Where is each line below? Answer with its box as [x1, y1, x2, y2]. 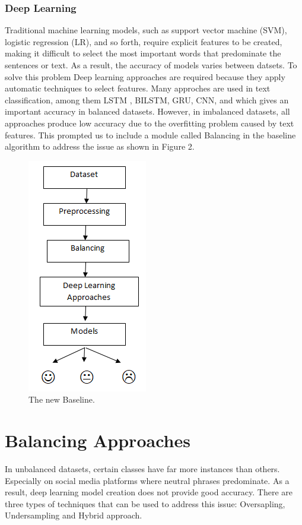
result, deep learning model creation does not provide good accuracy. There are [5, 486, 293, 498]
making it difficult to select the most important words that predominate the [5, 47, 281, 59]
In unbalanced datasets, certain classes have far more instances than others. [5, 463, 280, 475]
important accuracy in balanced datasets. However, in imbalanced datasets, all [5, 105, 290, 118]
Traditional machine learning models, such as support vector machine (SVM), [5, 24, 287, 36]
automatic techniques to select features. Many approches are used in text [5, 82, 271, 94]
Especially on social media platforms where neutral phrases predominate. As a [5, 474, 290, 486]
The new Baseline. [28, 393, 95, 406]
